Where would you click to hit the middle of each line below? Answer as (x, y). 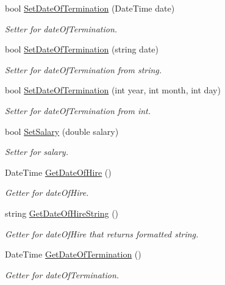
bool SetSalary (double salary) (62, 131)
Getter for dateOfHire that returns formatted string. (102, 233)
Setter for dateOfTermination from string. (84, 69)
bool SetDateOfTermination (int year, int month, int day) (113, 90)
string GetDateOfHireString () (62, 213)
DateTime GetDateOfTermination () (73, 254)
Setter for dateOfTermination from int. (78, 110)
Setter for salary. (37, 152)
